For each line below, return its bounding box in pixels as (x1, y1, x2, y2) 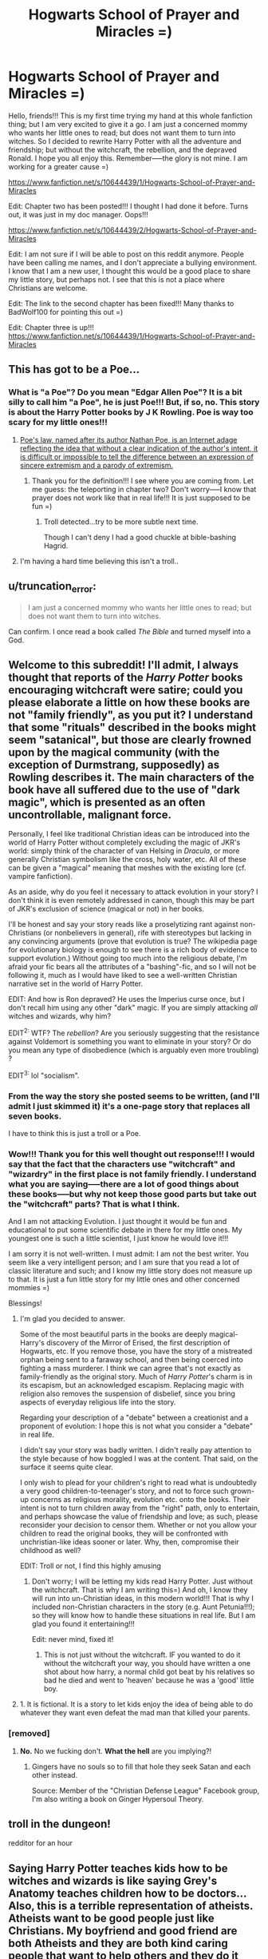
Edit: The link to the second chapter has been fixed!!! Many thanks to (8, 298, 235, 308)
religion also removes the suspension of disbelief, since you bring (19, 1389, 235, 1399)
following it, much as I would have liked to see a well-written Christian (8, 971, 238, 980)
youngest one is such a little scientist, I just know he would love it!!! (8, 1234, 229, 1243)
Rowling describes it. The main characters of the (8, 771, 254, 785)
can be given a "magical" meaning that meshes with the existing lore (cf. (8, 863, 246, 872)
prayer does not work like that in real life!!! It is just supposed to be (31, 493, 251, 503)
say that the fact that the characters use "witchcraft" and (8, 1158, 235, 1170)
